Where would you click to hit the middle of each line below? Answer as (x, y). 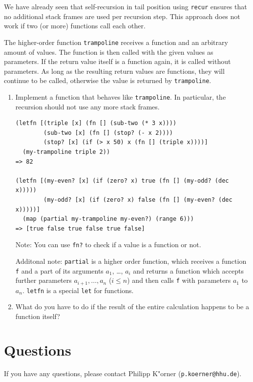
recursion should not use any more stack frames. (87, 106)
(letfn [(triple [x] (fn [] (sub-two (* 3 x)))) (96, 123)
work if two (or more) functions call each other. (75, 26)
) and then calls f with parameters (179, 280)
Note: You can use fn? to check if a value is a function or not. (108, 244)
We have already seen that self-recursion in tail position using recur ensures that (126, 6)
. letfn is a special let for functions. (78, 290)
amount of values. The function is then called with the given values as (109, 52)
